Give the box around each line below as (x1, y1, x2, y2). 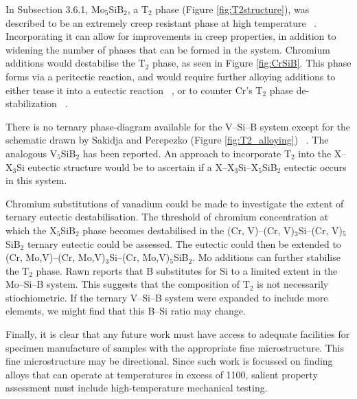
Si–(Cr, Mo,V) (109, 250, 170, 264)
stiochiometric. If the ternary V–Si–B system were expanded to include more (5, 290, 328, 304)
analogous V (5, 146, 58, 160)
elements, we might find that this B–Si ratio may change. (5, 304, 246, 318)
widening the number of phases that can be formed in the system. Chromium (5, 42, 330, 56)
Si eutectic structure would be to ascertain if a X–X (16, 159, 235, 174)
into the (298, 146, 332, 160)
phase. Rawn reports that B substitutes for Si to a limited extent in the (36, 263, 338, 277)
